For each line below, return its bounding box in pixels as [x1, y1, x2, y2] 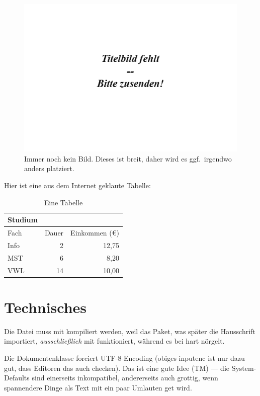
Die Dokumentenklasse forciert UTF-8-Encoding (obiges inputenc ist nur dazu [4, 352, 245, 363]
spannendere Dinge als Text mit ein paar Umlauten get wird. [4, 382, 192, 392]
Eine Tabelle [44, 197, 83, 207]
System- [231, 362, 256, 373]
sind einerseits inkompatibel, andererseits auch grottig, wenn [32, 372, 218, 383]
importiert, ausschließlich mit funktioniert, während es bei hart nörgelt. [4, 336, 225, 346]
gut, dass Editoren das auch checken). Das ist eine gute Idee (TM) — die [4, 362, 229, 373]
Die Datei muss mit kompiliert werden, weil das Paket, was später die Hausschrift [4, 326, 255, 336]
